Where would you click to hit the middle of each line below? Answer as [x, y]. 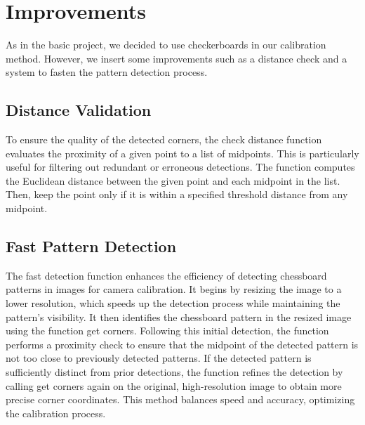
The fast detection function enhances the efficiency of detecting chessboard [166, 275]
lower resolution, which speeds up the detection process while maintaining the [173, 303]
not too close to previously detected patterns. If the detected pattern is [159, 358]
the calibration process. [56, 413]
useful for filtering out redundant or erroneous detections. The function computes [180, 167]
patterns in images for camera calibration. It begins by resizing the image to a [174, 289]
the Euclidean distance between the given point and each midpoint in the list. [173, 180]
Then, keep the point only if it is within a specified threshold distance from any [177, 194]
